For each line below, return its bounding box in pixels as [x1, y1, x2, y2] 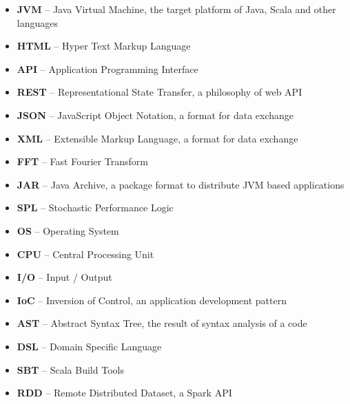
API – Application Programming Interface [17, 61, 198, 76]
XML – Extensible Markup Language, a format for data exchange [17, 131, 298, 145]
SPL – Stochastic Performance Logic [17, 200, 174, 215]
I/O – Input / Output [17, 270, 112, 284]
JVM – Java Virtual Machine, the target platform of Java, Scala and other [17, 2, 336, 16]
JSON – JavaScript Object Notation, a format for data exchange [17, 107, 294, 122]
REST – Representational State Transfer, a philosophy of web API [17, 85, 302, 99]
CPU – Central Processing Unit [17, 246, 154, 261]
